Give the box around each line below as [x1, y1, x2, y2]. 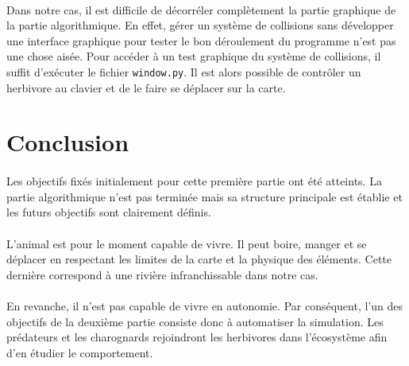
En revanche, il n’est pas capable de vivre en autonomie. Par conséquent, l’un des [6, 297, 403, 313]
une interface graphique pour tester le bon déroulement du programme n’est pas [6, 32, 396, 49]
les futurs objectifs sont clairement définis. [6, 204, 211, 220]
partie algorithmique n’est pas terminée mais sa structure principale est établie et [6, 188, 403, 204]
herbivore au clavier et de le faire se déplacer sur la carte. [6, 79, 286, 95]
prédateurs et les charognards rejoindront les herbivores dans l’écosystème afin [6, 329, 388, 345]
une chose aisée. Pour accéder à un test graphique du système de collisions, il [6, 48, 381, 64]
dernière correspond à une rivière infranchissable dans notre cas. [6, 266, 318, 282]
